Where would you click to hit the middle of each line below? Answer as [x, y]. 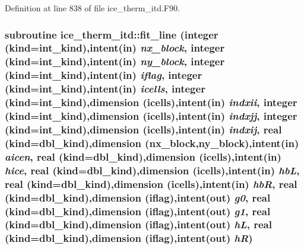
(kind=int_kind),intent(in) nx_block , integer [115, 48]
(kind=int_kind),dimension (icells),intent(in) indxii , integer [151, 102]
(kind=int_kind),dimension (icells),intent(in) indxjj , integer [151, 116]
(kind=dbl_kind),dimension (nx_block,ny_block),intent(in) [152, 143]
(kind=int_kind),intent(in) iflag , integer [104, 75]
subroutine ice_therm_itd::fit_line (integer [112, 34]
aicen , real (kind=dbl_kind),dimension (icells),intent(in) [143, 156]
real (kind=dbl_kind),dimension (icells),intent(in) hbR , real [151, 183]
